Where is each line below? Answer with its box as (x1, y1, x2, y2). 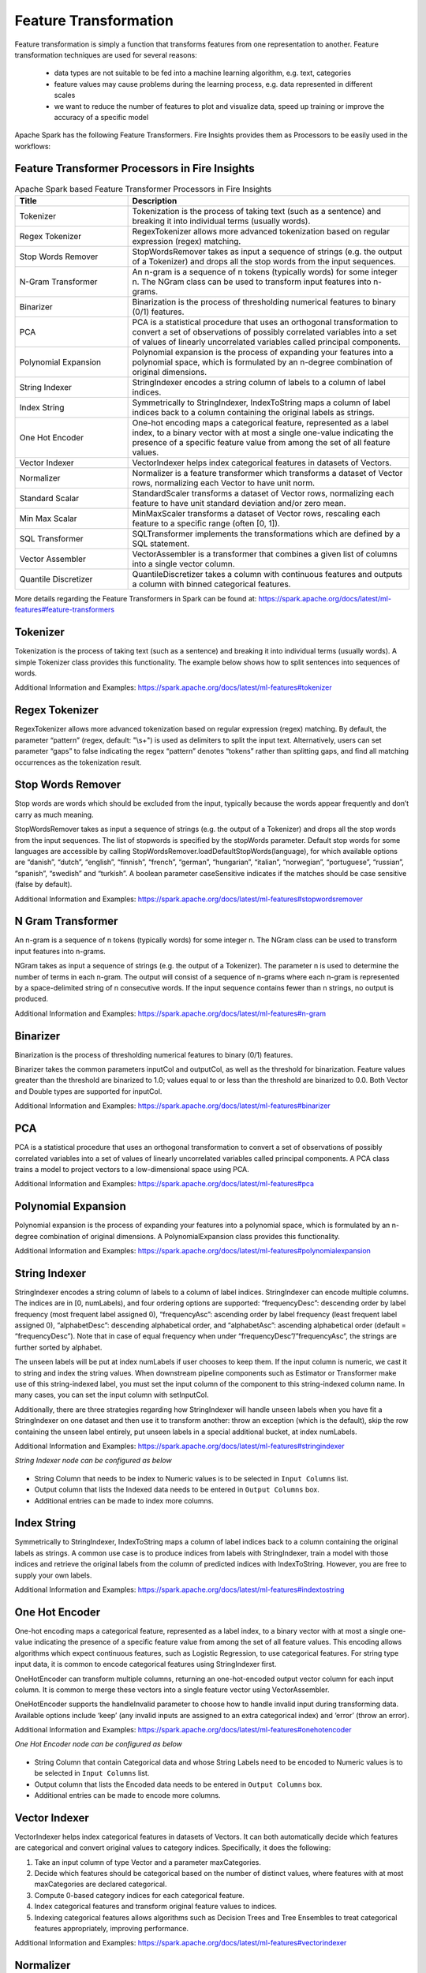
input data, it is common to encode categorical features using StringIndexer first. (14, 1660, 277, 1669)
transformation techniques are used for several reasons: (14, 50, 197, 59)
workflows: (14, 141, 51, 151)
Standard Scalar (19, 492, 80, 504)
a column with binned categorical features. (132, 578, 291, 590)
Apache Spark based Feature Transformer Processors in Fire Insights (14, 183, 272, 194)
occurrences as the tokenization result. (14, 758, 142, 767)
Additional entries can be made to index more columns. (34, 1496, 215, 1505)
